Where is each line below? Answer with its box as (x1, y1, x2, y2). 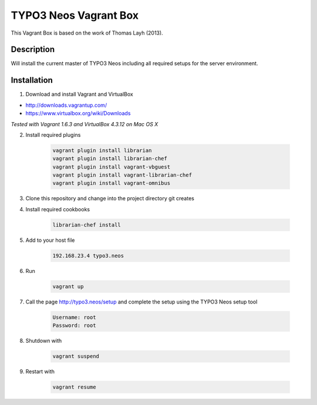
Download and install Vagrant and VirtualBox (25, 91, 133, 98)
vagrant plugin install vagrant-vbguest (52, 163, 170, 170)
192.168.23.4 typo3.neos (52, 252, 124, 259)
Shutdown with (25, 338, 62, 345)
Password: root (52, 322, 96, 329)
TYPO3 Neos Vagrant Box (11, 9, 139, 22)
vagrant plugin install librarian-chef (52, 156, 167, 162)
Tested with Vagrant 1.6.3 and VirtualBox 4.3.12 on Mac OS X (11, 120, 158, 127)
